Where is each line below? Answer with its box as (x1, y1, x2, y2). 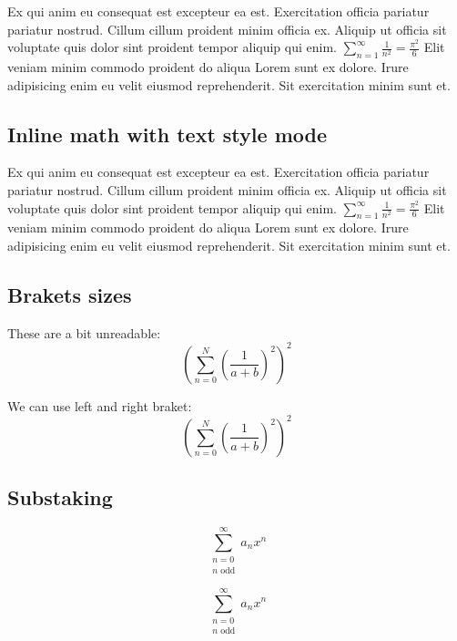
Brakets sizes (7, 280, 132, 308)
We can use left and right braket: (7, 396, 192, 415)
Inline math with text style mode (7, 119, 327, 148)
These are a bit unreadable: (7, 323, 161, 342)
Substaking (7, 483, 113, 512)
